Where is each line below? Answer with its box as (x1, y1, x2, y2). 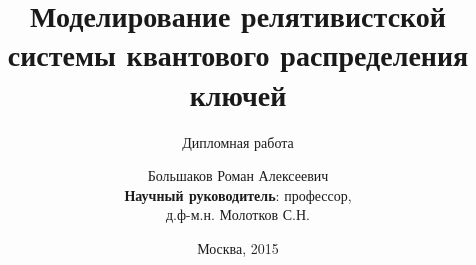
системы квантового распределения (7, 34, 469, 75)
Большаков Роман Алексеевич (147, 165, 329, 186)
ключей (189, 73, 287, 114)
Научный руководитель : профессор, (124, 184, 352, 205)
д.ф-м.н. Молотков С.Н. (166, 204, 310, 225)
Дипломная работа (182, 131, 294, 152)
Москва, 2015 (197, 237, 279, 258)
